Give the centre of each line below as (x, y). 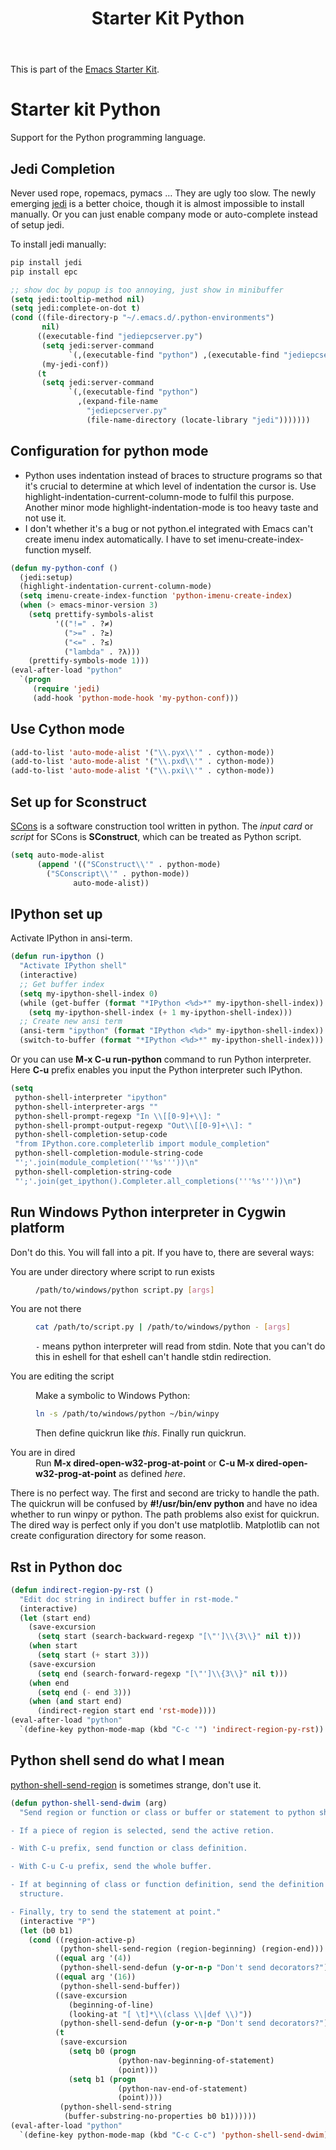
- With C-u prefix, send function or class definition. (129, 1848)
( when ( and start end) (75, 1702)
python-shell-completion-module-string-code (108, 1153)
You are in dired (43, 1453)
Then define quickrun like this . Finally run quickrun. (141, 1433)
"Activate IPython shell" (73, 966)
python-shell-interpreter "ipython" (91, 1097)
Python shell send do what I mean (117, 1760)
